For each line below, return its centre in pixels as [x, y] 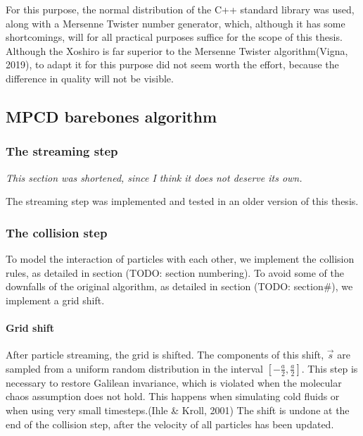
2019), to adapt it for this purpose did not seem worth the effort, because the [172, 64]
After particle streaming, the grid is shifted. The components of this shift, [165, 355]
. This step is [330, 368]
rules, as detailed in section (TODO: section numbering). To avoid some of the [175, 272]
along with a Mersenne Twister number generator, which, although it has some [176, 23]
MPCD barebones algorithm [112, 116]
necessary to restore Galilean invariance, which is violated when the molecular [174, 382]
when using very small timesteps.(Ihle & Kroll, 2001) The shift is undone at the [178, 410]
